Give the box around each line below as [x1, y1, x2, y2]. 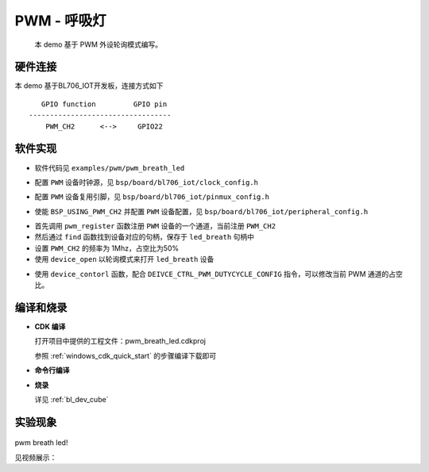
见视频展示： [14, 452, 57, 462]
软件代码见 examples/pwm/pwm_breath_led [34, 163, 185, 172]
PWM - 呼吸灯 [14, 12, 106, 29]
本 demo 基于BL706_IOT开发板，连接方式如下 [14, 81, 164, 90]
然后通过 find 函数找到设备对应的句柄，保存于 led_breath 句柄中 [34, 232, 254, 242]
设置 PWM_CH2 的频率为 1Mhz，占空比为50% [34, 243, 180, 253]
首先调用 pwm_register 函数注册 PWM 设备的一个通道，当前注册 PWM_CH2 [34, 221, 276, 231]
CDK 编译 [34, 321, 66, 331]
